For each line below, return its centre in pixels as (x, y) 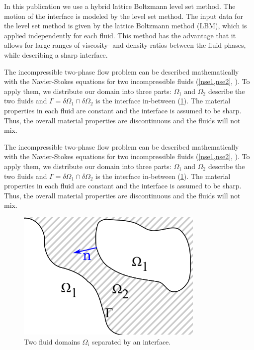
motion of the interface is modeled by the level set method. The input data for (124, 16)
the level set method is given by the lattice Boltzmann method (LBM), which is (126, 26)
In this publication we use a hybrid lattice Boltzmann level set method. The (120, 6)
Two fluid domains (52, 341)
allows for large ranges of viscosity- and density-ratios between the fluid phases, (125, 45)
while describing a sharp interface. (56, 54)
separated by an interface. (131, 341)
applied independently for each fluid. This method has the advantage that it (120, 35)
